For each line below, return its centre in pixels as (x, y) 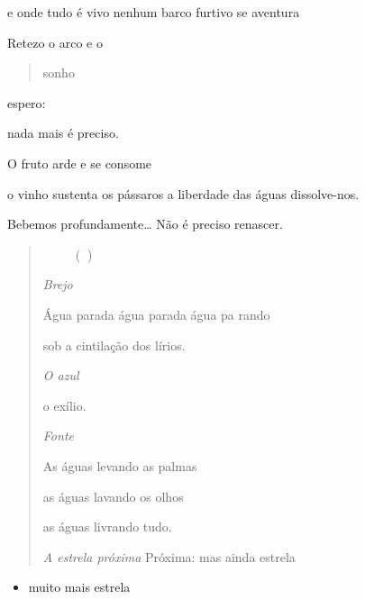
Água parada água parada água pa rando (156, 314)
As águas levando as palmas (120, 465)
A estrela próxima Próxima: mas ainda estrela (169, 556)
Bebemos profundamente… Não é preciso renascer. (145, 224)
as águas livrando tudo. (107, 526)
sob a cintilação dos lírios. (114, 345)
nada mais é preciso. (63, 133)
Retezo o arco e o (55, 42)
